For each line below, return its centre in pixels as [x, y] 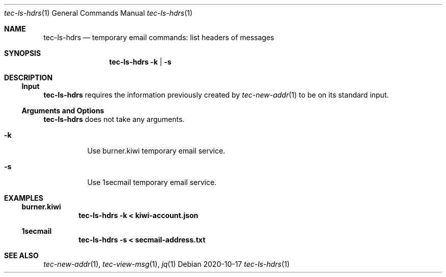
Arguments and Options [63, 111]
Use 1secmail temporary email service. [152, 182]
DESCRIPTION [29, 78]
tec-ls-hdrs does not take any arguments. [114, 119]
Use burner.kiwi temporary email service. [156, 151]
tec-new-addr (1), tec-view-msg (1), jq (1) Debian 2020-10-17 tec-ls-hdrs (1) [166, 264]
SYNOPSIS [23, 53]
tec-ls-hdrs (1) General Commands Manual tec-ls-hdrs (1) [99, 13]
